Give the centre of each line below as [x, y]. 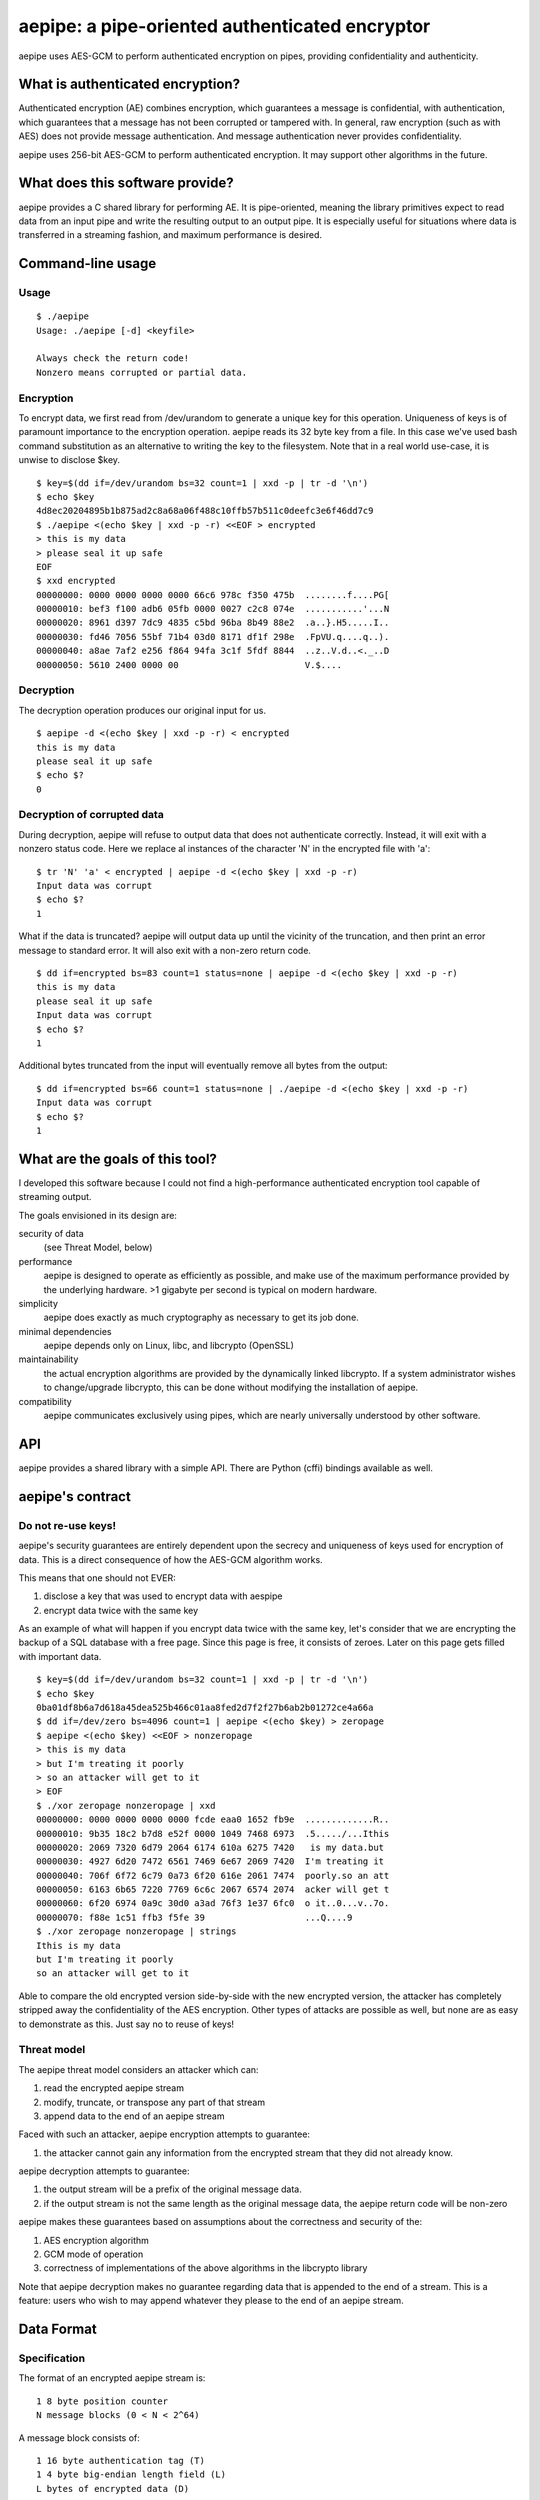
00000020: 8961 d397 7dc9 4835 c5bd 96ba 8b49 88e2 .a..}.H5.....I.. [213, 623]
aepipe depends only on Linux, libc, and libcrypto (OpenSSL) [169, 1346]
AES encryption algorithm [96, 2240]
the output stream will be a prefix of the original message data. [172, 2189]
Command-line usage [87, 263]
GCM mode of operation [93, 2254]
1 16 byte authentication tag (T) [120, 2460]
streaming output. [55, 1197]
